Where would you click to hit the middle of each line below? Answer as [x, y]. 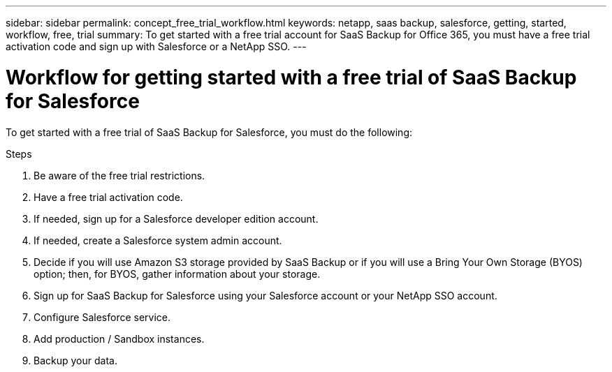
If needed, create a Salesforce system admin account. [158, 240]
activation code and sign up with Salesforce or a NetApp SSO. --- [156, 46]
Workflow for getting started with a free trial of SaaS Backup [291, 77]
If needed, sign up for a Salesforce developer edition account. [176, 218]
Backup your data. [75, 360]
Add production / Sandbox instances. [119, 338]
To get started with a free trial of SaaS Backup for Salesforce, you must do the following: [209, 132]
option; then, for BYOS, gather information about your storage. [177, 274]
